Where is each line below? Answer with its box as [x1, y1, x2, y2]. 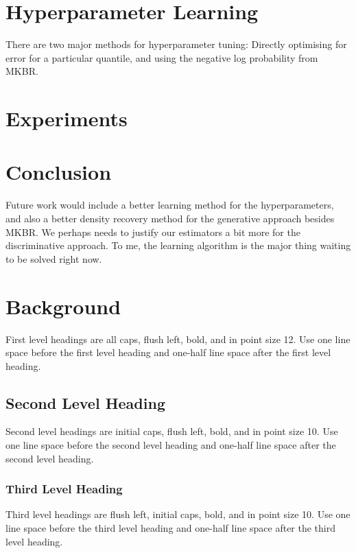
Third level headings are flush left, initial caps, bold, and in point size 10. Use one [5, 507, 351, 521]
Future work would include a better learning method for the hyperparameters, [5, 198, 334, 212]
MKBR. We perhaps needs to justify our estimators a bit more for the [5, 224, 300, 239]
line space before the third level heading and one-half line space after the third [5, 521, 335, 535]
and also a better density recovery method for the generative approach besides [5, 211, 335, 225]
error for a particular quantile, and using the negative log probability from [5, 50, 318, 64]
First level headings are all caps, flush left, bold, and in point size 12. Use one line [5, 331, 351, 346]
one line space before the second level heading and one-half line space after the [5, 438, 336, 452]
